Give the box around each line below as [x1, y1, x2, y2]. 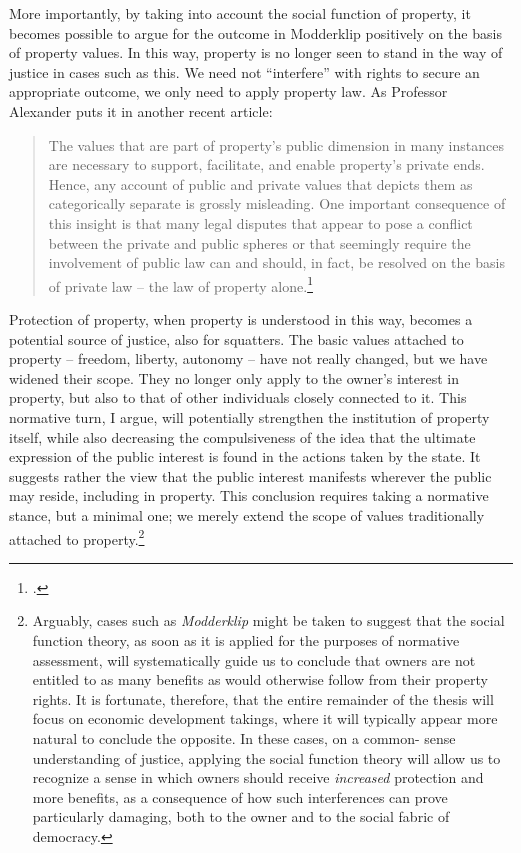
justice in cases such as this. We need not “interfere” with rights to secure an [9, 61, 480, 82]
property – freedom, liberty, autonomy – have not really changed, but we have [9, 348, 488, 369]
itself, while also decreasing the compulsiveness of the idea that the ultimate [9, 426, 476, 447]
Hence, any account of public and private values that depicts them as [48, 173, 473, 194]
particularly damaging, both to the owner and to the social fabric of [32, 806, 450, 827]
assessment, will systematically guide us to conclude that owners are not [32, 649, 476, 670]
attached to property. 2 [9, 525, 145, 549]
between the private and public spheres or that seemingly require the [48, 232, 471, 253]
